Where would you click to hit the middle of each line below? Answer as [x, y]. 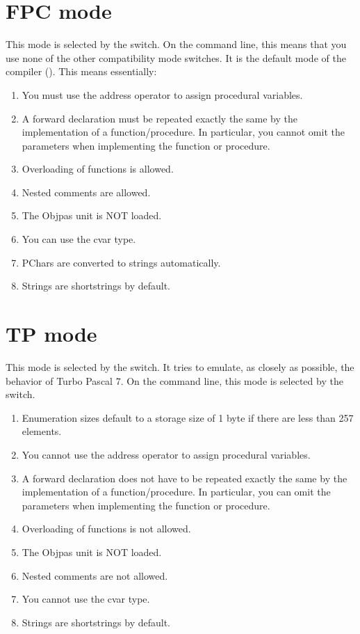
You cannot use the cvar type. [86, 599]
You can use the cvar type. [79, 239]
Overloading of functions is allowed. [98, 169]
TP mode [51, 334]
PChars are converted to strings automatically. [121, 262]
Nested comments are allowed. [86, 192]
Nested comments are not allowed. [95, 575]
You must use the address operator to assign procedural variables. [162, 94]
